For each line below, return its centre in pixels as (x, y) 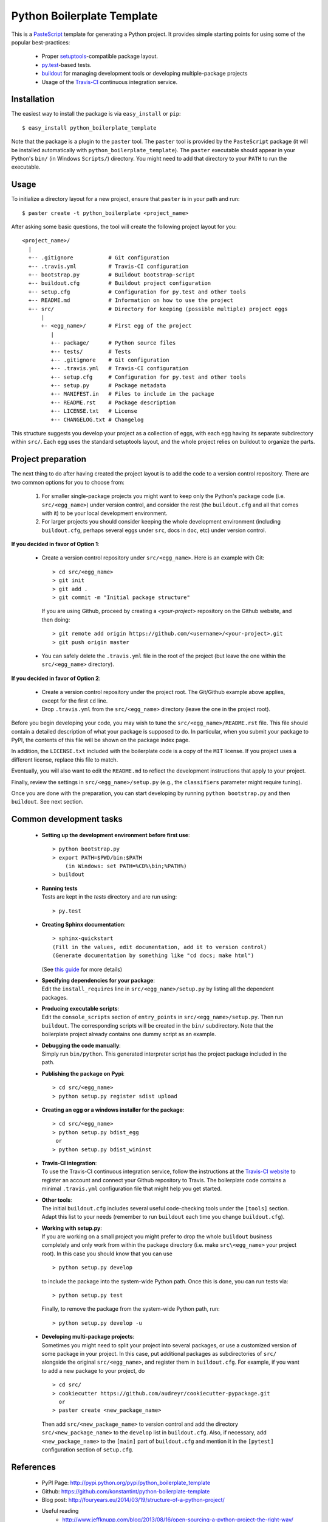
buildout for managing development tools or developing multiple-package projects (145, 74)
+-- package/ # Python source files (113, 343)
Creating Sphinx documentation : (84, 924)
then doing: (56, 619)
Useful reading (60, 1511)
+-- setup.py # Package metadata (108, 386)
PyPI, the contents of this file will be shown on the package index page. (101, 740)
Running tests (60, 888)
